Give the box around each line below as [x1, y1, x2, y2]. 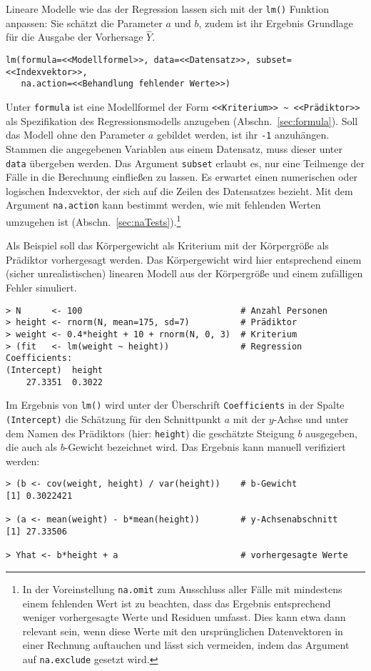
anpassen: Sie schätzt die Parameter [6, 15, 163, 30]
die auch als [6, 439, 58, 454]
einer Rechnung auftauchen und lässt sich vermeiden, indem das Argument [22, 637, 350, 652]
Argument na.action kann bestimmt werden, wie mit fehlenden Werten [6, 197, 321, 212]
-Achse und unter [273, 411, 349, 426]
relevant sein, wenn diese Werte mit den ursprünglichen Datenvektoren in [22, 623, 343, 638]
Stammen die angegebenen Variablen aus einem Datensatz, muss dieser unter [6, 141, 342, 156]
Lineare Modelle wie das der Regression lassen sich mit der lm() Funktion [6, 1, 329, 16]
